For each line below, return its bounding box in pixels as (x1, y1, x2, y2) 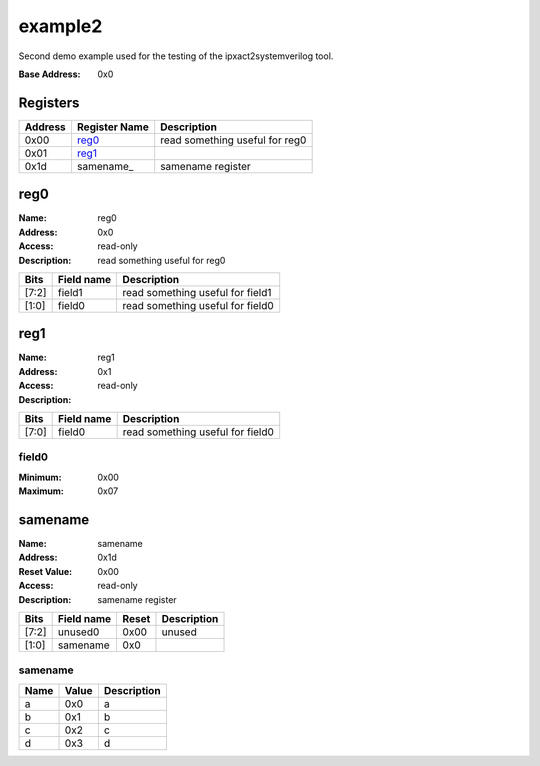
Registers (18, 94, 80, 111)
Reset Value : (18, 565, 73, 577)
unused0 (57, 625, 100, 639)
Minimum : (18, 471, 62, 483)
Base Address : (18, 68, 81, 80)
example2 (18, 15, 103, 37)
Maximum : (18, 485, 65, 497)
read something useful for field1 (122, 285, 272, 299)
